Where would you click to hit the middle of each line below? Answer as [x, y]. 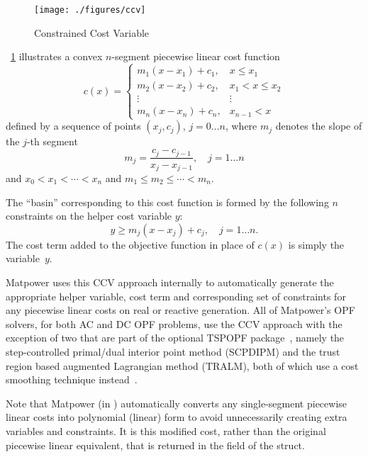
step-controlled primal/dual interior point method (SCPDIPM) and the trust [173, 351]
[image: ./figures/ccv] [90, 10]
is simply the [316, 244]
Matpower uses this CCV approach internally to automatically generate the [170, 282]
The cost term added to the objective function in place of [130, 244]
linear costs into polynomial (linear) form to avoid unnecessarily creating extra [177, 417]
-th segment [52, 141]
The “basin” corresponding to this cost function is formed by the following [167, 202]
